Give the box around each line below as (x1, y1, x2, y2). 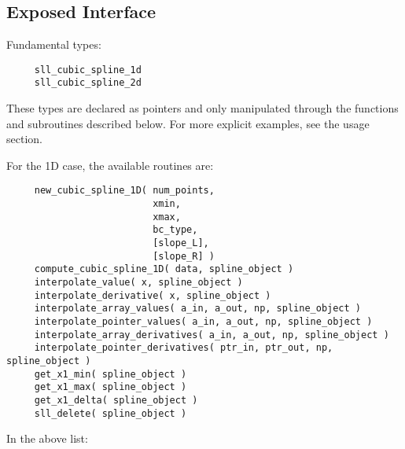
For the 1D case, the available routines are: (6, 156, 214, 173)
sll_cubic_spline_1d (34, 64, 142, 75)
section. (6, 131, 42, 147)
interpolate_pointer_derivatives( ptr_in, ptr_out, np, (34, 342, 333, 354)
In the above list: (6, 430, 88, 447)
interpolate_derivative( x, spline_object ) (34, 289, 271, 301)
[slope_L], (153, 237, 209, 249)
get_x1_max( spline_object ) (34, 381, 187, 393)
